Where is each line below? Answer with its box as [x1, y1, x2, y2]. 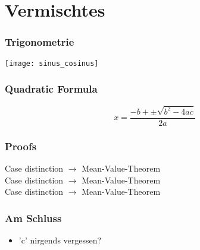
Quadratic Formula [5, 81, 98, 96]
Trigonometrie [5, 34, 74, 49]
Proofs [5, 138, 37, 153]
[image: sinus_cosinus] [5, 59, 99, 68]
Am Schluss [5, 210, 62, 225]
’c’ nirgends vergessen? [18, 234, 102, 246]
